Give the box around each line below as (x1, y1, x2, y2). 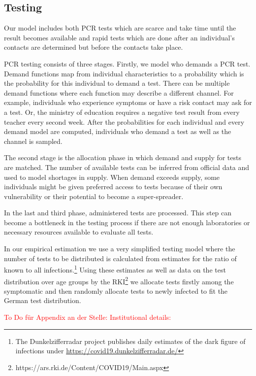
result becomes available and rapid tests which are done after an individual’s (4, 32, 235, 42)
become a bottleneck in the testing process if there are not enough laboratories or (4, 217, 250, 227)
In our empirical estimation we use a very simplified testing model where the (4, 243, 235, 254)
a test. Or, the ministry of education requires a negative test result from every (4, 106, 240, 117)
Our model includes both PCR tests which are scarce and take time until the (4, 23, 236, 33)
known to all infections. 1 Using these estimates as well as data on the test (4, 263, 226, 274)
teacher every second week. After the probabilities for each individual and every (4, 116, 245, 127)
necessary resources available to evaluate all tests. (4, 227, 154, 237)
